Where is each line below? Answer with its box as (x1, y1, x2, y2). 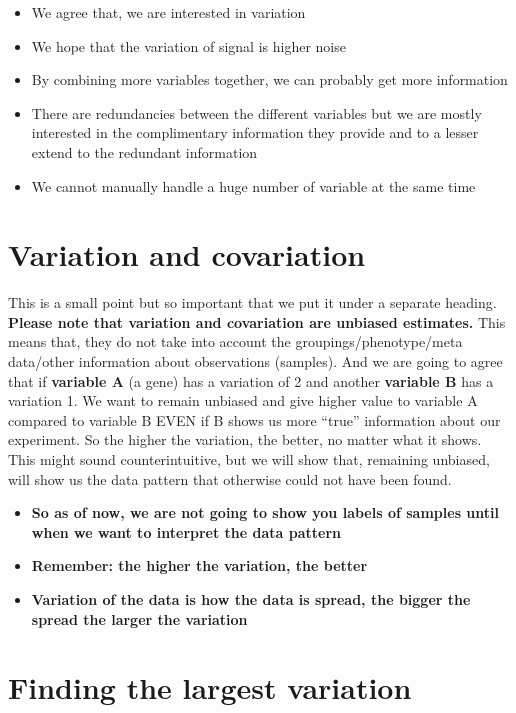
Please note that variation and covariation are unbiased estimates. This (8, 311, 506, 332)
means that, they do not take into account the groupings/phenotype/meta (8, 331, 463, 352)
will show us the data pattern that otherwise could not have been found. (8, 468, 452, 489)
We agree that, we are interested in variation (31, 2, 306, 22)
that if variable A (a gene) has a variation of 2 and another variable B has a (8, 370, 494, 391)
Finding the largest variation (8, 667, 412, 708)
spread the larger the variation (31, 608, 248, 629)
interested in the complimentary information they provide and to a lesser (31, 122, 479, 143)
